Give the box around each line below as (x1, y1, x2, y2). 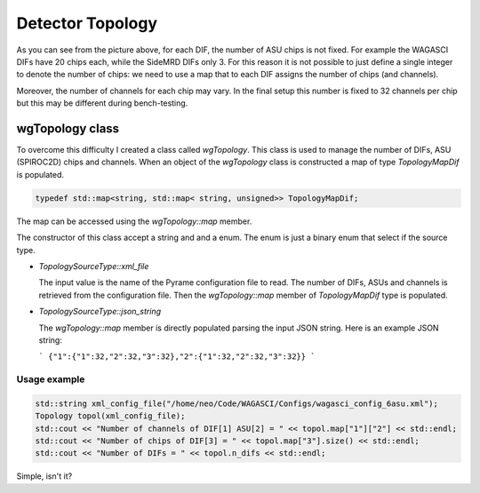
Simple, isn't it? (16, 471, 73, 481)
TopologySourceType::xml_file (38, 260, 149, 271)
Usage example (16, 373, 85, 386)
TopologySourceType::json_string (38, 306, 162, 317)
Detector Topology (16, 13, 158, 33)
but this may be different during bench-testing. (16, 98, 188, 108)
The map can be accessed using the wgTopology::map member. (16, 216, 252, 227)
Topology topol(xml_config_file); (35, 411, 186, 421)
